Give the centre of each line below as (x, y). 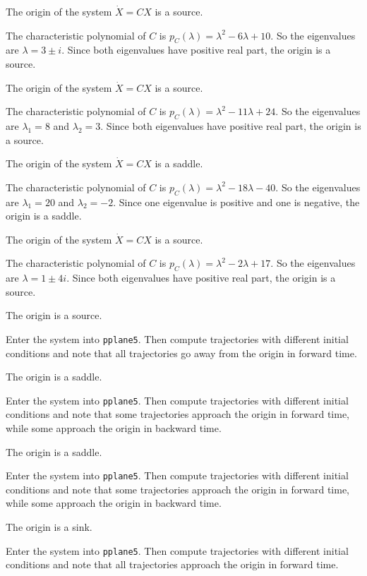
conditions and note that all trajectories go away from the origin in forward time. (181, 353)
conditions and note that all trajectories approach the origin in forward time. (172, 564)
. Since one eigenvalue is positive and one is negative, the (236, 202)
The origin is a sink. (49, 527)
